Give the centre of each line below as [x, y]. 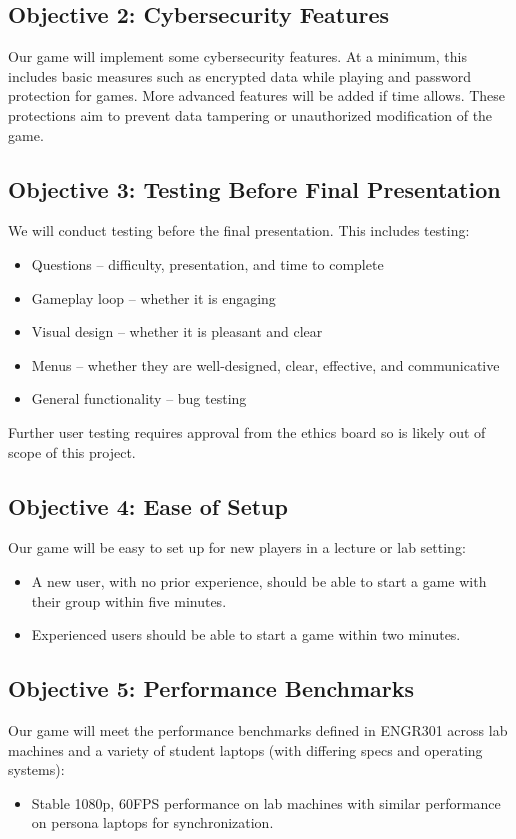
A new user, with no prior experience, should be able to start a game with [259, 580]
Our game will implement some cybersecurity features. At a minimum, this [237, 56]
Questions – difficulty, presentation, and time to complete [207, 263]
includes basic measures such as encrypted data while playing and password [240, 75]
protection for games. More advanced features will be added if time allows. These [257, 95]
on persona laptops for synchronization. [152, 822]
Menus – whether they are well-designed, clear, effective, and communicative [265, 364]
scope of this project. [72, 451]
